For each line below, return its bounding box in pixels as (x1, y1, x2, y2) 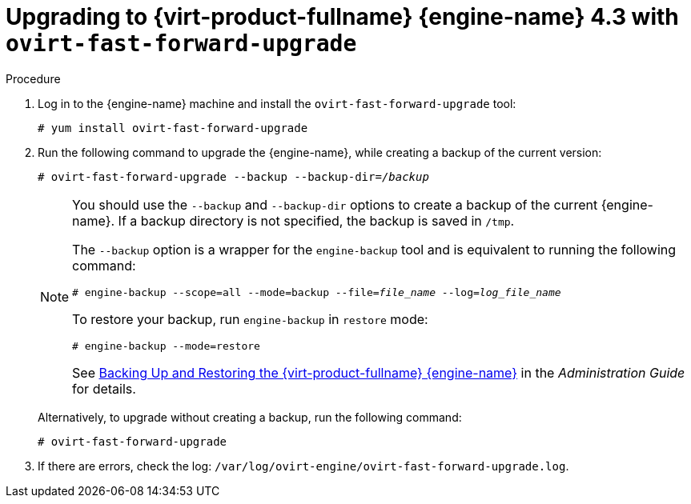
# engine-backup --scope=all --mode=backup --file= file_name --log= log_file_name (72, 286, 561, 298)
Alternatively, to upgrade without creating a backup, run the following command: (38, 410, 462, 424)
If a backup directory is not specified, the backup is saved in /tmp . (118, 212, 515, 229)
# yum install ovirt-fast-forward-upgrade (38, 121, 308, 134)
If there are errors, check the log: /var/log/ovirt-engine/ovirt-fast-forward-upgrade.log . (38, 458, 569, 473)
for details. (72, 380, 136, 397)
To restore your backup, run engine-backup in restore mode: (72, 310, 428, 327)
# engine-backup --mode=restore (72, 339, 260, 352)
